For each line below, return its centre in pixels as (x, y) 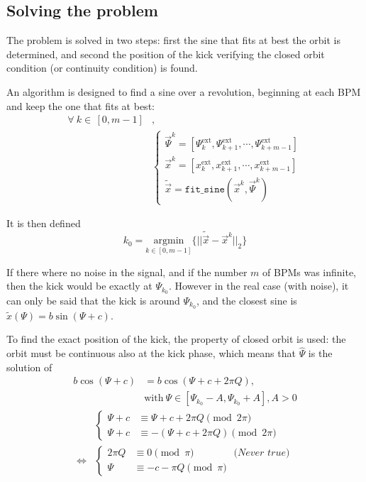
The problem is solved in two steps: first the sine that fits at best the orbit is (173, 40)
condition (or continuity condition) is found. (102, 68)
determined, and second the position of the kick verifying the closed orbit (166, 54)
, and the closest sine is (247, 300)
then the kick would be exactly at (79, 286)
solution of (29, 367)
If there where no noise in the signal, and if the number (127, 272)
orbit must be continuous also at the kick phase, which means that (151, 353)
